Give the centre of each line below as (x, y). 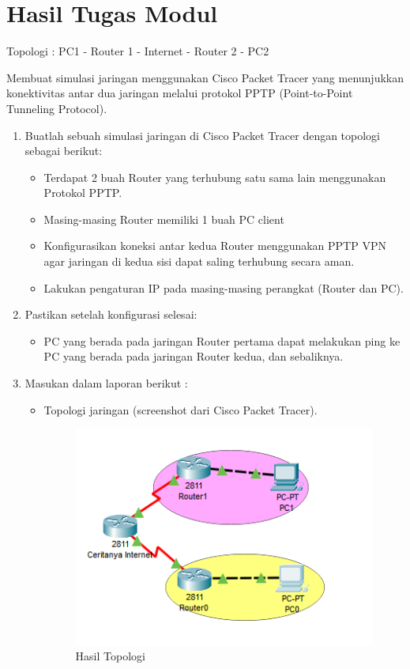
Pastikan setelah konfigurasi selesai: (111, 314)
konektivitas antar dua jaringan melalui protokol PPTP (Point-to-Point (180, 93)
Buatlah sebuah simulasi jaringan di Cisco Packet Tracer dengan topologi (203, 135)
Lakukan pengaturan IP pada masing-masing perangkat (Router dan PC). (224, 287)
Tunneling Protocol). (57, 108)
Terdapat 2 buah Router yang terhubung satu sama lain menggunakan (215, 177)
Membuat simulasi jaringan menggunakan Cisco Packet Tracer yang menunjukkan (205, 77)
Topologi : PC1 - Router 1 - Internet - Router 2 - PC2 (138, 51)
